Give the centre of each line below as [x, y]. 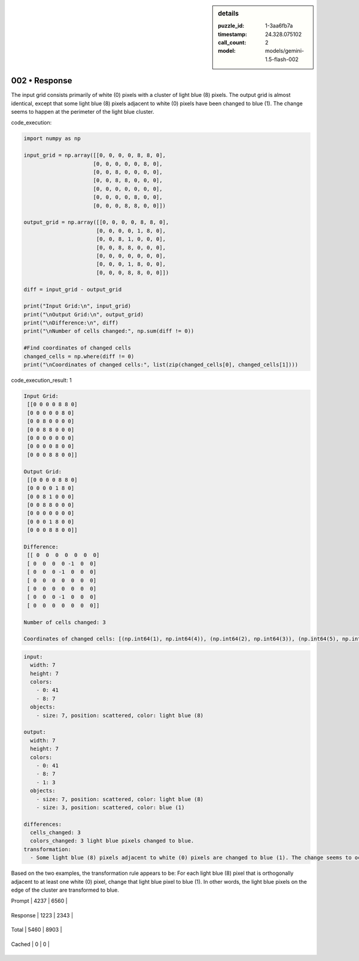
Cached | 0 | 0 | [31, 944]
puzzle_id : [231, 26]
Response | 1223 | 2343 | [42, 915]
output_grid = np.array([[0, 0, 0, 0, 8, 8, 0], [96, 222]
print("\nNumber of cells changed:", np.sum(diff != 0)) [109, 331]
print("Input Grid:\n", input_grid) [77, 306]
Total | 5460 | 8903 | [36, 930]
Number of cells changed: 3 [65, 622]
